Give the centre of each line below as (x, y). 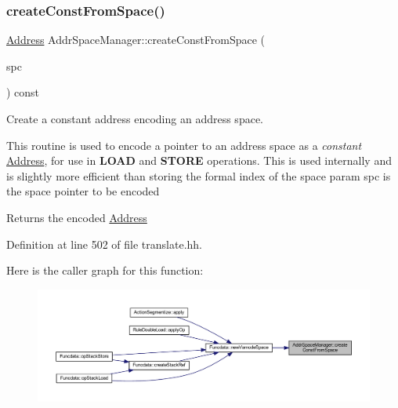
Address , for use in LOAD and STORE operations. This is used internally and (199, 160)
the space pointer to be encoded (83, 191)
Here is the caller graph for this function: (105, 270)
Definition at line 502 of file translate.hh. (105, 244)
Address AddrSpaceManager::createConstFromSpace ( (136, 40)
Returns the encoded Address (77, 217)
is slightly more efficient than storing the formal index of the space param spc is (199, 175)
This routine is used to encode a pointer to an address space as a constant (184, 145)
